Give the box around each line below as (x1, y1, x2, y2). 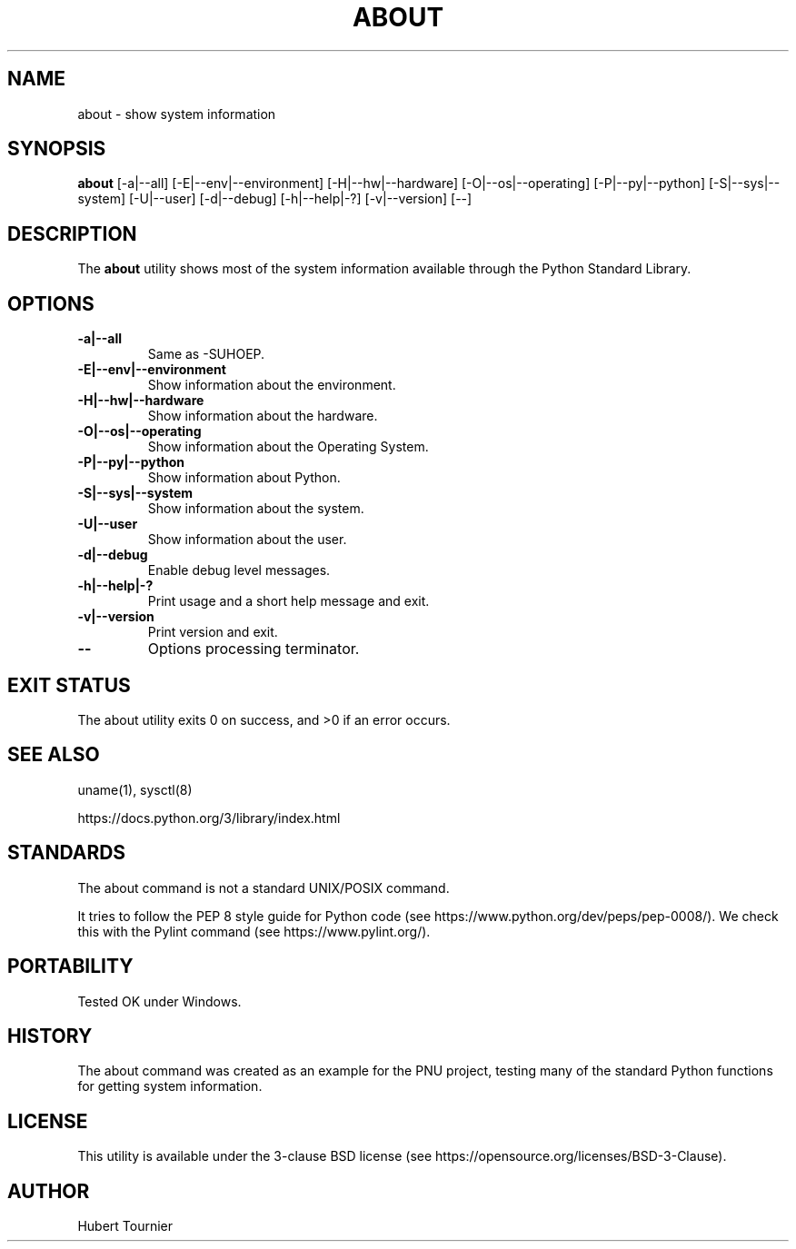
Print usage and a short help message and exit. (147, 593, 430, 610)
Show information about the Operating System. (147, 439, 429, 455)
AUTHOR (7, 1179, 90, 1203)
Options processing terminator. (147, 639, 360, 659)
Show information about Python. (147, 470, 341, 486)
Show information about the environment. (147, 377, 396, 393)
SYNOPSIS (7, 137, 106, 161)
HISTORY (7, 1024, 93, 1047)
